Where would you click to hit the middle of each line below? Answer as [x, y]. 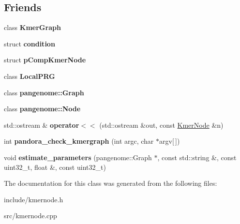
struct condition [30, 43]
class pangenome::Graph [44, 92]
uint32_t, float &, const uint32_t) [55, 167]
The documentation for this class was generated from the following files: [111, 183]
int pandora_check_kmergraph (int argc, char [79, 141]
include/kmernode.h [34, 199]
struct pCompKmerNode [45, 60]
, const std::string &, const [197, 157]
